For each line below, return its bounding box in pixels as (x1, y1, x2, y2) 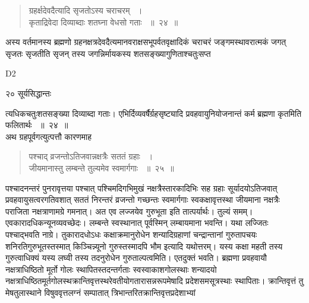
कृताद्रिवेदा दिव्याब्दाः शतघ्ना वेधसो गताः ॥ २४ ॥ (29, 15, 178, 28)
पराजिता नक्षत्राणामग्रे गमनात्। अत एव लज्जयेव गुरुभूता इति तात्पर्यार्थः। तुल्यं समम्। (5, 205, 253, 217)
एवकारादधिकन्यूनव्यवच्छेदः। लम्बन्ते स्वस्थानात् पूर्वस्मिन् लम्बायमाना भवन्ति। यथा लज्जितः (5, 216, 269, 229)
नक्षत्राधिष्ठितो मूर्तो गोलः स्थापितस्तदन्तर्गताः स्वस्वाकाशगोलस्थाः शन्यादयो (5, 263, 217, 275)
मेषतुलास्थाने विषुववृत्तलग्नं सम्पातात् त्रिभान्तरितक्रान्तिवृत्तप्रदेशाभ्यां (5, 286, 196, 298)
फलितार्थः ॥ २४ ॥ (5, 119, 68, 131)
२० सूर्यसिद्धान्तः (5, 87, 52, 99)
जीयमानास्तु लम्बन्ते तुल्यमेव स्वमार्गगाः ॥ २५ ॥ (29, 161, 174, 174)
